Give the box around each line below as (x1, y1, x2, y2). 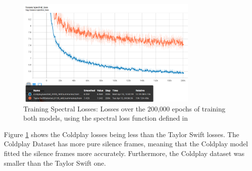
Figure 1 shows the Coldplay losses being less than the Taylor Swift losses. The (4, 129, 239, 139)
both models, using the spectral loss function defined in (23, 113, 188, 123)
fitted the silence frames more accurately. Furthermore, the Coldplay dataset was (4, 148, 245, 158)
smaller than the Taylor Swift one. (4, 157, 106, 168)
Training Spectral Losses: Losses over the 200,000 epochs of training (23, 103, 226, 113)
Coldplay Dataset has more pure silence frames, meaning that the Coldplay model (4, 139, 248, 149)
